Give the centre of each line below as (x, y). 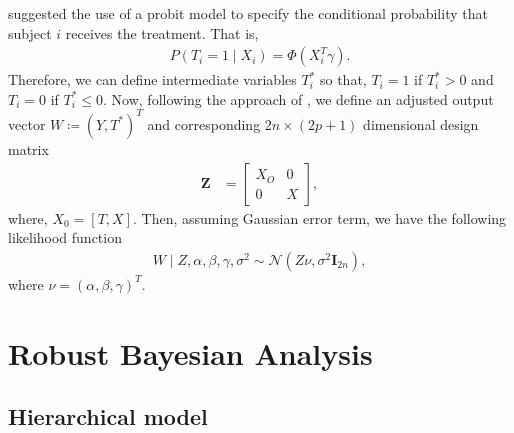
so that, (343, 79)
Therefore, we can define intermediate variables (152, 79)
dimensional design (421, 123)
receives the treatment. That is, (162, 32)
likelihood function (65, 237)
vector (27, 123)
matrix (28, 148)
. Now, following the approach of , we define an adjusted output (298, 98)
